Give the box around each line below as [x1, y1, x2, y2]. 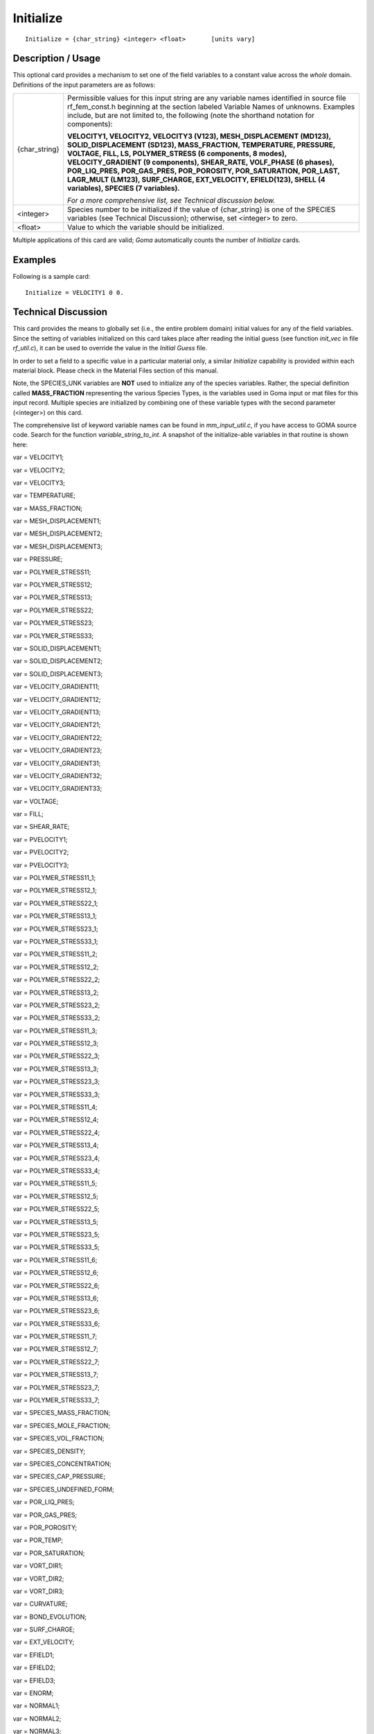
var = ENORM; [12, 1689, 54, 1697]
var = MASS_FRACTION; [12, 504, 83, 513]
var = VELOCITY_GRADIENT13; [12, 707, 101, 716]
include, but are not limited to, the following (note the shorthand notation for [66, 111, 315, 121]
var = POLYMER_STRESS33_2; [12, 1013, 100, 1022]
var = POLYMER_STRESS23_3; [12, 1077, 100, 1085]
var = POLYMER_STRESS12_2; [12, 963, 99, 971]
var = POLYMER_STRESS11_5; [12, 1179, 98, 1187]
